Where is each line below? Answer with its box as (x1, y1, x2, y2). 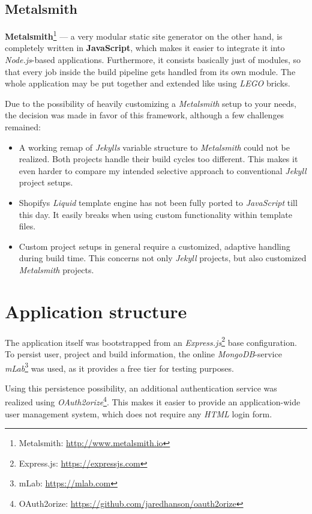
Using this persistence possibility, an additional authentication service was (5, 381, 277, 394)
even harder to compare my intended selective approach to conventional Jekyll (19, 164, 307, 177)
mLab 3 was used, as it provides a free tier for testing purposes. (5, 360, 234, 374)
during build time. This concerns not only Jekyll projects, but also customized (19, 252, 307, 264)
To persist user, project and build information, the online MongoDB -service (5, 347, 282, 360)
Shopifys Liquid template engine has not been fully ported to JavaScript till (19, 196, 298, 208)
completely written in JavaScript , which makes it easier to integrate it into (5, 41, 285, 54)
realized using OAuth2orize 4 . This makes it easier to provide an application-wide (5, 394, 301, 408)
